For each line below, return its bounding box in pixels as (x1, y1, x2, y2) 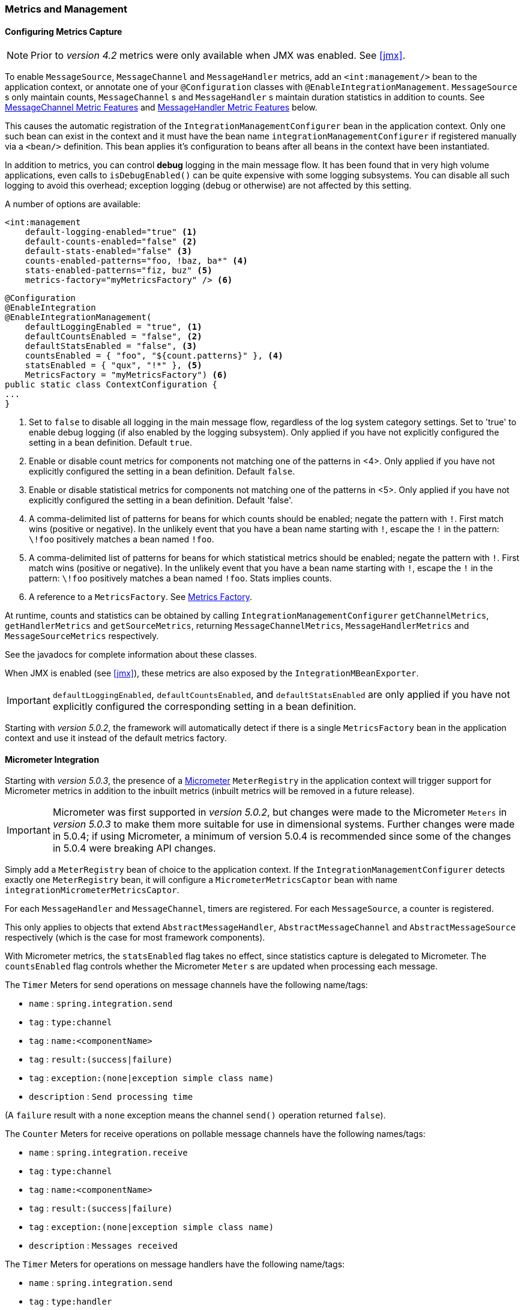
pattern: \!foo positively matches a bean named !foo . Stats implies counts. (29, 573, 332, 584)
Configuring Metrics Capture (5, 26, 122, 37)
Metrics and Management (5, 3, 128, 15)
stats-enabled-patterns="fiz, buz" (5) (25, 265, 212, 276)
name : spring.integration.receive (29, 1147, 188, 1158)
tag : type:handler (29, 1296, 112, 1307)
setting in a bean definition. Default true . (29, 437, 193, 448)
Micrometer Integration (5, 754, 100, 765)
